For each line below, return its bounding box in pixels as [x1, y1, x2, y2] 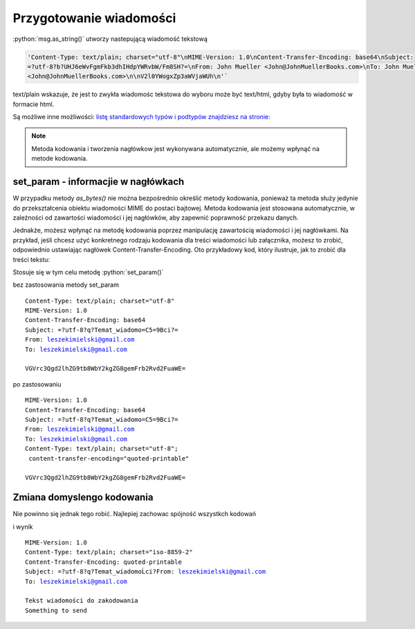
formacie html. [12, 100, 55, 108]
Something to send [25, 606, 88, 614]
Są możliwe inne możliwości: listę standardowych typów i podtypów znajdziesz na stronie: [12, 113, 270, 121]
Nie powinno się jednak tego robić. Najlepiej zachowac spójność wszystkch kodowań [12, 510, 256, 518]
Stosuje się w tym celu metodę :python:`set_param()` [12, 267, 164, 276]
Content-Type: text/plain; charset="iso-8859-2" [25, 548, 193, 556]
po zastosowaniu [12, 380, 62, 388]
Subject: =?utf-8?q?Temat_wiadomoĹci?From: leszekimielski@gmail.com [25, 568, 266, 576]
